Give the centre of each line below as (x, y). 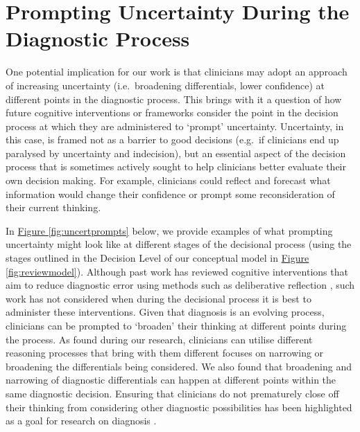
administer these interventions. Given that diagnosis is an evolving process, (165, 312)
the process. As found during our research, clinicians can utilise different (159, 339)
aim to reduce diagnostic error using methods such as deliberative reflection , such (180, 285)
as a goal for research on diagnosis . (81, 421)
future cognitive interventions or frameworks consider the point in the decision (172, 112)
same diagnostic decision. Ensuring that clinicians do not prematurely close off (172, 393)
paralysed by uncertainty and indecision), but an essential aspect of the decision (176, 153)
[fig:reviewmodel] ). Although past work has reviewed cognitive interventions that (177, 271)
